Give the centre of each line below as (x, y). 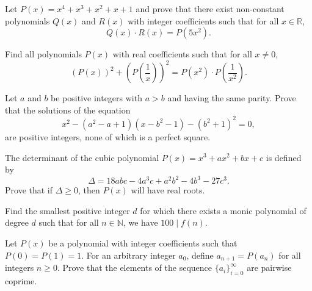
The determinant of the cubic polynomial (82, 157)
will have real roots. (168, 190)
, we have (140, 222)
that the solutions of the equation (68, 110)
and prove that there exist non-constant (210, 9)
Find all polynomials (43, 54)
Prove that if (29, 190)
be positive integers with (96, 98)
